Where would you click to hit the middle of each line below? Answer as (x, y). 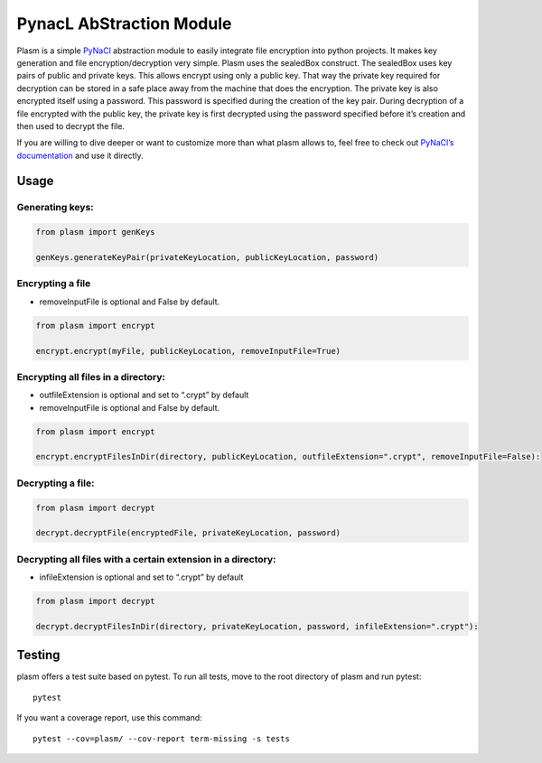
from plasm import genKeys (95, 232)
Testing (38, 655)
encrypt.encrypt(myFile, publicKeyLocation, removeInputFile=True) (188, 351)
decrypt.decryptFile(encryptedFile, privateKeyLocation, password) (188, 533)
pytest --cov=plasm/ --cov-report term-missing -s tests (162, 739)
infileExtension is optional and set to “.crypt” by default (141, 577)
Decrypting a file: (56, 483)
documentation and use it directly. (80, 155)
